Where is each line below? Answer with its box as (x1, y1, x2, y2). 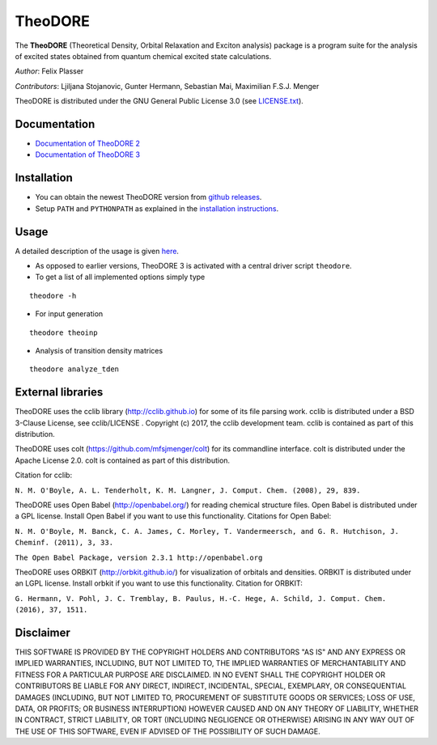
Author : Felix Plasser (15, 66, 84, 76)
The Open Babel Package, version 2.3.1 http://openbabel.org (15, 552, 263, 562)
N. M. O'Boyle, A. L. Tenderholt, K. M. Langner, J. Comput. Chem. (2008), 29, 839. (15, 485, 361, 495)
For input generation (35, 309, 104, 319)
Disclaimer (15, 625, 70, 639)
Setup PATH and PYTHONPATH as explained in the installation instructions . (35, 203, 279, 214)
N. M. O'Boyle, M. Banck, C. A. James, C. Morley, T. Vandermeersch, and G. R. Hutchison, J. (15, 527, 400, 535)
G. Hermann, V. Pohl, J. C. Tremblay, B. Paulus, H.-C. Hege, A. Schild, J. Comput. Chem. (15, 594, 387, 603)
